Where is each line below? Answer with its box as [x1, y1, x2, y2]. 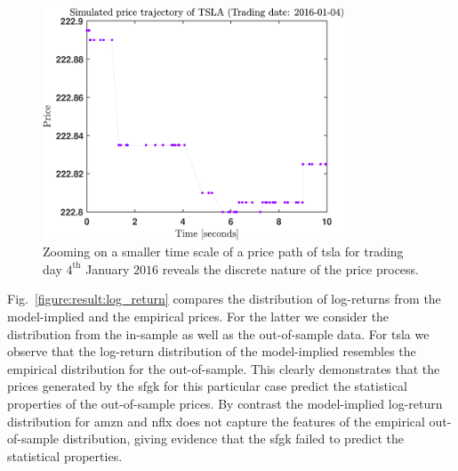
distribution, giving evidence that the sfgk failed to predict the [62, 429, 405, 448]
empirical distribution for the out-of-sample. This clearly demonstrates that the [7, 359, 440, 378]
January [85, 259, 130, 278]
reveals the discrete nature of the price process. [162, 259, 419, 278]
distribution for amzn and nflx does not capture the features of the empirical [7, 411, 425, 430]
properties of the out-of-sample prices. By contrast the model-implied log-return [7, 394, 443, 412]
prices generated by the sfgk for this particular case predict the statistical [7, 377, 407, 395]
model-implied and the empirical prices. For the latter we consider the [7, 307, 390, 326]
